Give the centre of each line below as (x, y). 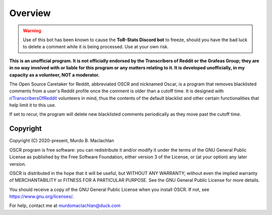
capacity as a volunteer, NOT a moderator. (54, 75)
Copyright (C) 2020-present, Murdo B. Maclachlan (62, 141)
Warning (32, 31)
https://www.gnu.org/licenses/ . (42, 196)
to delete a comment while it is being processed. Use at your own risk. (96, 47)
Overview (30, 13)
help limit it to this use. (33, 105)
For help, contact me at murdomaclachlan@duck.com (65, 205)
